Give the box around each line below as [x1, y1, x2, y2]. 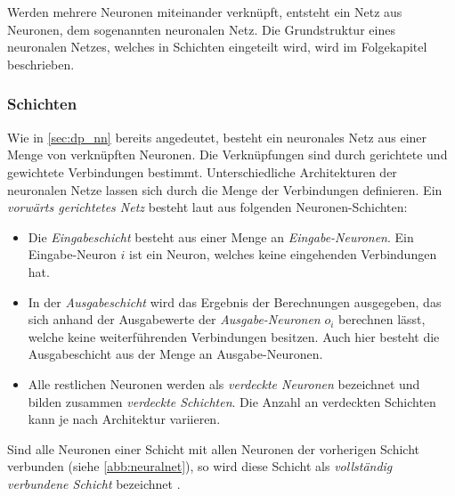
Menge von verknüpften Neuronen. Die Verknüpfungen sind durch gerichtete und [7, 145, 448, 164]
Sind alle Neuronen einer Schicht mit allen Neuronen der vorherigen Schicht [7, 439, 420, 458]
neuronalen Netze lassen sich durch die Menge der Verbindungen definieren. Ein [7, 180, 443, 199]
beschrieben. [7, 54, 75, 73]
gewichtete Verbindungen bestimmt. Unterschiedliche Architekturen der [7, 162, 397, 181]
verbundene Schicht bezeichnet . [7, 474, 181, 492]
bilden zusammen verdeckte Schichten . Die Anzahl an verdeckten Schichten [28, 392, 436, 411]
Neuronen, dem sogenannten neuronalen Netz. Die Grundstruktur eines [7, 20, 395, 38]
